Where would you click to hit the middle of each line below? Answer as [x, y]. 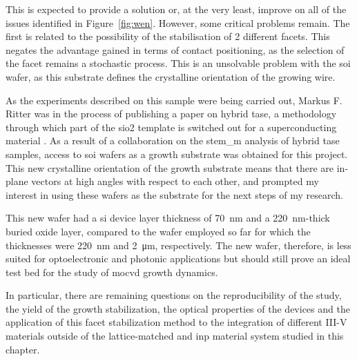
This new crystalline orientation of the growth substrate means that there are [170, 167]
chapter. [23, 349]
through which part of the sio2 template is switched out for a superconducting [171, 127]
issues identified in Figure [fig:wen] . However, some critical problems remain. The [178, 22]
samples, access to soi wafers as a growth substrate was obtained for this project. [177, 154]
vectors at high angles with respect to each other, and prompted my [175, 181]
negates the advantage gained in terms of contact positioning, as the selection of [175, 49]
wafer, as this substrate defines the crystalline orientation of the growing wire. [171, 76]
